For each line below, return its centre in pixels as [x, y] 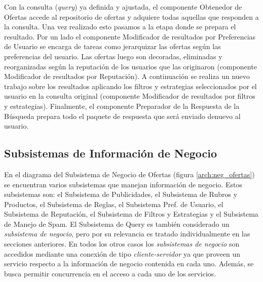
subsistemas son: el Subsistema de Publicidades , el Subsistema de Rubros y [121, 194]
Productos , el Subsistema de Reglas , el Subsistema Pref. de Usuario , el [114, 204]
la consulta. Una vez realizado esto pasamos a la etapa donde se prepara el [120, 27]
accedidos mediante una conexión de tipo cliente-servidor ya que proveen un [122, 253]
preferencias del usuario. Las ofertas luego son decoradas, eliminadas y [113, 56]
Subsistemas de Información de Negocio [111, 153]
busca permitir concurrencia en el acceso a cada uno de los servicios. [110, 273]
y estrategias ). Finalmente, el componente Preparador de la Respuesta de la [122, 106]
